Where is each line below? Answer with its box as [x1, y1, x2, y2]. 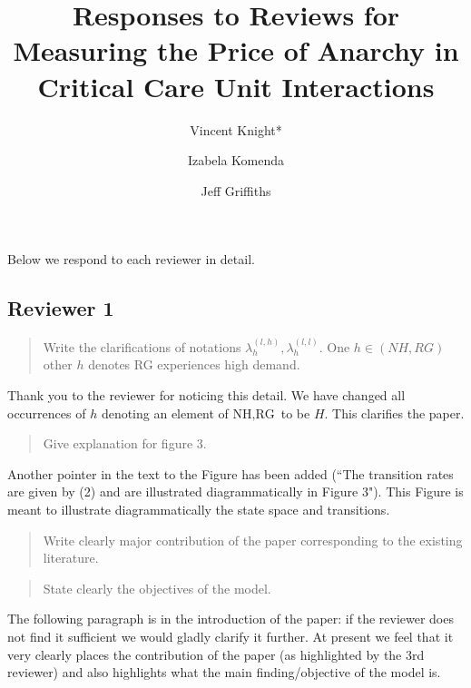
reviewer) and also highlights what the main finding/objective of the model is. [7, 663, 441, 682]
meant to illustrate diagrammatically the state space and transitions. [7, 500, 390, 519]
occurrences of [7, 403, 86, 422]
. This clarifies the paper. [324, 403, 465, 422]
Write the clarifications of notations [43, 337, 241, 356]
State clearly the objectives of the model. [43, 578, 271, 597]
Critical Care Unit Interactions [37, 67, 435, 104]
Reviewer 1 [7, 294, 114, 322]
